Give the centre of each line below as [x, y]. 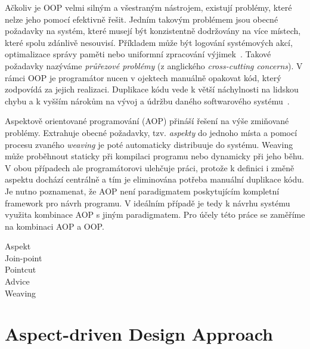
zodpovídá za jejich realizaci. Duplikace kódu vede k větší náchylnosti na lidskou [152, 89]
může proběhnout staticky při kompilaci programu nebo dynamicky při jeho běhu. [154, 156]
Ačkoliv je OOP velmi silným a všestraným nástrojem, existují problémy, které [148, 7]
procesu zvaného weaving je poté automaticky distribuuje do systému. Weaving [149, 144]
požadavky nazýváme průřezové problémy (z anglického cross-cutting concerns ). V [154, 65]
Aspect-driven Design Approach [139, 334]
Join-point [24, 257]
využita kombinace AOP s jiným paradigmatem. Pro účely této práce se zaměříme [155, 214]
